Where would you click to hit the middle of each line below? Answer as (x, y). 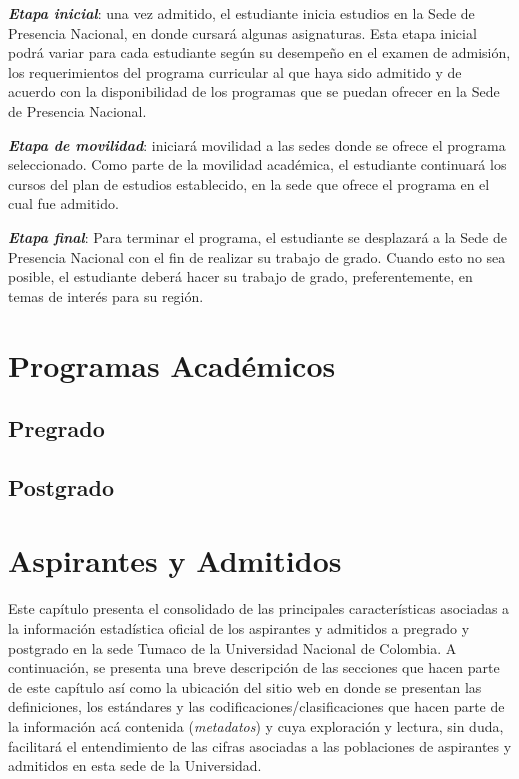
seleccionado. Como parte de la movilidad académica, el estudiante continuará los (257, 164)
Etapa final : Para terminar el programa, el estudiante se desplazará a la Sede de (257, 236)
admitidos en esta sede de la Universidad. (135, 765)
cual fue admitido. (63, 203)
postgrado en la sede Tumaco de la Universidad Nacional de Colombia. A (232, 647)
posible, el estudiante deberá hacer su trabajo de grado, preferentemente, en (240, 276)
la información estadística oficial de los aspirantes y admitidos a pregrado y (239, 627)
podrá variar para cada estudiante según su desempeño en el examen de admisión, (259, 52)
